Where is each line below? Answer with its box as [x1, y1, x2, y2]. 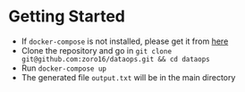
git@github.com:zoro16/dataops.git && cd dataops [21, 54, 211, 63]
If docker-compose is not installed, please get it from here [21, 36, 229, 46]
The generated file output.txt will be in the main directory [21, 71, 236, 82]
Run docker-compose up [21, 63, 106, 73]
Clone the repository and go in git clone [21, 45, 172, 55]
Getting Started [8, 6, 126, 27]
